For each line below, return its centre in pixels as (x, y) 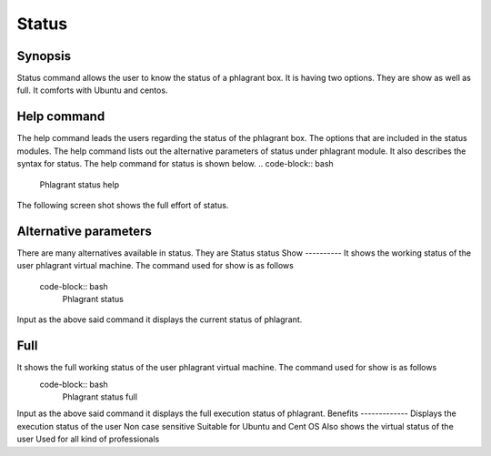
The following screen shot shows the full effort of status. (123, 205)
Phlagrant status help (80, 184)
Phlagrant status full (100, 397)
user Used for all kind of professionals (88, 439)
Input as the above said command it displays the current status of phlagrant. (160, 319)
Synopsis (44, 56)
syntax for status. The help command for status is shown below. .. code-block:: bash (175, 164)
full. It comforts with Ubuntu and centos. (92, 90)
